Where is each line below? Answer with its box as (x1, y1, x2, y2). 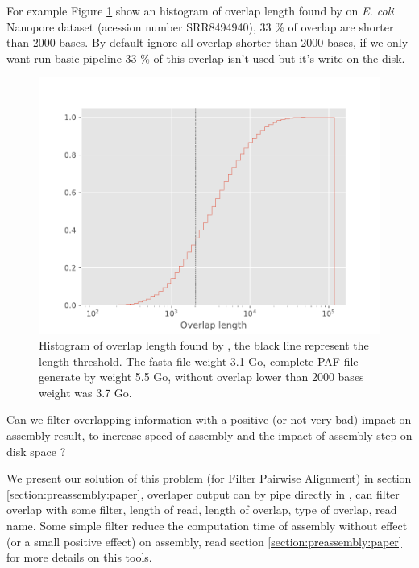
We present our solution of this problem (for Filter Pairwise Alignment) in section (6, 470, 412, 487)
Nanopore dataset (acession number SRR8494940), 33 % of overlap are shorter (6, 18, 394, 35)
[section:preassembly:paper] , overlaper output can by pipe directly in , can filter (6, 485, 400, 502)
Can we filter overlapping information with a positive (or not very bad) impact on (6, 411, 412, 428)
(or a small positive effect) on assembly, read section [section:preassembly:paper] (6, 533, 402, 549)
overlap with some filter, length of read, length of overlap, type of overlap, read (6, 501, 397, 518)
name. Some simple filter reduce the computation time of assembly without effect (6, 516, 408, 533)
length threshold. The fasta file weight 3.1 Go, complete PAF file (39, 352, 359, 369)
